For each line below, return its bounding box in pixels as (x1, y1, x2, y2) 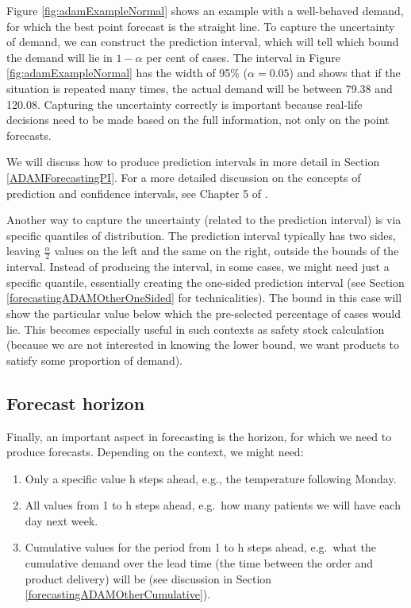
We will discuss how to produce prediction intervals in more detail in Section (6, 153, 380, 170)
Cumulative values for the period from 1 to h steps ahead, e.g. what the (25, 539, 376, 556)
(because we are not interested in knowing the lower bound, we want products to (6, 336, 400, 353)
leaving (6, 242, 40, 259)
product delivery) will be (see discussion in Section (25, 570, 272, 587)
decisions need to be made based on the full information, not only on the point (6, 111, 390, 128)
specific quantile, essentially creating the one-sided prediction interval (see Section (6, 273, 405, 290)
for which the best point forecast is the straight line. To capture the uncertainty (6, 17, 395, 34)
